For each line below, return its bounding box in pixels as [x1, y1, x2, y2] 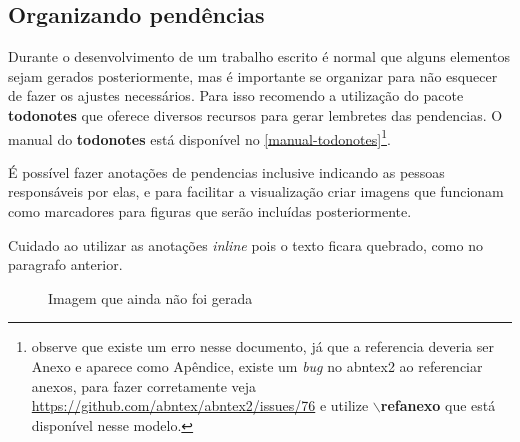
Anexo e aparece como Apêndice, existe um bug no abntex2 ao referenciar [31, 355, 483, 376]
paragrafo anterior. [8, 254, 123, 275]
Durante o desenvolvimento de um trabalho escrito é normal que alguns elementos [8, 46, 510, 67]
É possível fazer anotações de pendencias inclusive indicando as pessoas [8, 161, 445, 182]
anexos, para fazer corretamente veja [31, 375, 257, 396]
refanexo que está [380, 395, 496, 416]
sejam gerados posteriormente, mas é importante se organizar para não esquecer [8, 65, 498, 86]
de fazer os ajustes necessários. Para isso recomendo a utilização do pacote [8, 85, 464, 106]
